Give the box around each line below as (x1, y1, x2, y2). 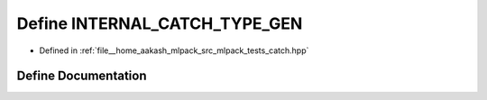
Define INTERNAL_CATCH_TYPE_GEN (16, 14, 303, 33)
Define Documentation (16, 68, 147, 84)
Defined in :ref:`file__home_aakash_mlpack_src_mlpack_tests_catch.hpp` (39, 45, 309, 56)
